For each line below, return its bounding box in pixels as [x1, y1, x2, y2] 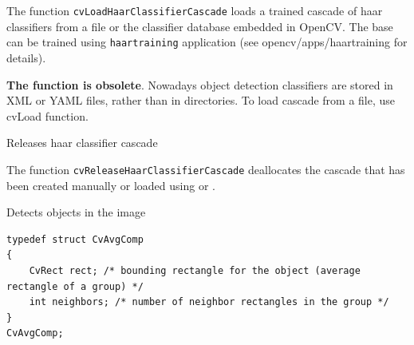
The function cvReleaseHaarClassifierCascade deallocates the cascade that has [6, 161, 405, 177]
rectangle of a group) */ [6, 280, 144, 292]
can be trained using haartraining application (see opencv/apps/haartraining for [6, 34, 408, 50]
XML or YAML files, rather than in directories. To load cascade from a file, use [6, 92, 396, 109]
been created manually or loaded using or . [6, 176, 215, 193]
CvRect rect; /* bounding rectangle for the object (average [29, 264, 361, 276]
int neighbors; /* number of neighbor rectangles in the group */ [29, 296, 389, 308]
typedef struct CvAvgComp [6, 233, 144, 245]
